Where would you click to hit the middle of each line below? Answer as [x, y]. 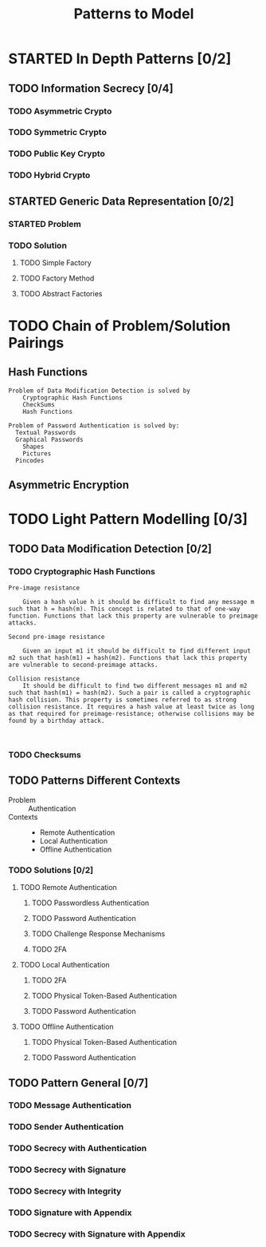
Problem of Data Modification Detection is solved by [100, 391]
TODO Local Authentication [65, 965]
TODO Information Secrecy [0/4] [91, 88]
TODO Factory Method [57, 278]
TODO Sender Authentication [66, 1127]
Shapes [33, 447]
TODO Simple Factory [55, 262]
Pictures [37, 453]
